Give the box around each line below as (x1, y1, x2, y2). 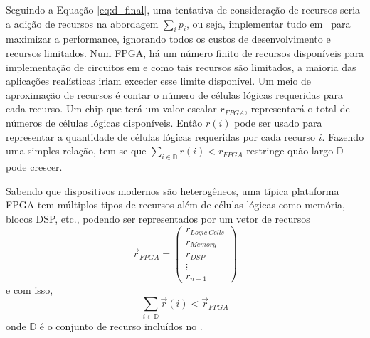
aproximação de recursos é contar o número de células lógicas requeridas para (6, 87, 343, 102)
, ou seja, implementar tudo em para (186, 16, 351, 31)
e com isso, (6, 282, 53, 297)
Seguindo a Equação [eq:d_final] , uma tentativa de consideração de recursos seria (6, 2, 361, 16)
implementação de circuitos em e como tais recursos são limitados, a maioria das (6, 59, 356, 74)
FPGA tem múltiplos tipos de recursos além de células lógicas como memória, (6, 197, 345, 212)
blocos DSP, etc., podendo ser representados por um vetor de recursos (6, 211, 310, 226)
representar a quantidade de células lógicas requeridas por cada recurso (6, 129, 316, 144)
